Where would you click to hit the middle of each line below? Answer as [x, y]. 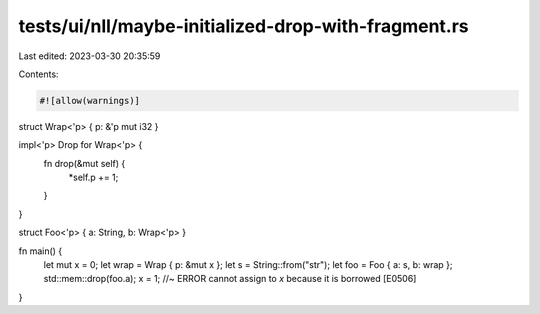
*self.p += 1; [93, 177]
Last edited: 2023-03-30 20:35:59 [89, 56]
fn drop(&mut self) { [84, 163]
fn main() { [40, 251]
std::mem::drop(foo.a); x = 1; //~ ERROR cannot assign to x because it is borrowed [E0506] [230, 279]
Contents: [38, 74]
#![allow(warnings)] [89, 100]
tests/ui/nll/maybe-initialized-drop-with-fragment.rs [243, 26]
